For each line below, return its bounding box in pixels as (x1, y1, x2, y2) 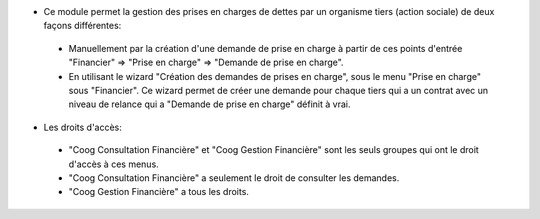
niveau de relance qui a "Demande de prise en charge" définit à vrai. (68, 98, 351, 110)
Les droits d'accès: (43, 121, 122, 133)
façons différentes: (43, 20, 122, 32)
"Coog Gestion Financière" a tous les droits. (68, 186, 250, 198)
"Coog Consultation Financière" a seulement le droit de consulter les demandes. (68, 171, 400, 184)
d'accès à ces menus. (68, 158, 159, 170)
